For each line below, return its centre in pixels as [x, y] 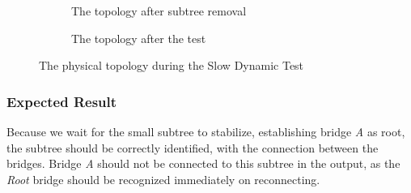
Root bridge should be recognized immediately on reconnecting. [163, 179]
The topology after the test [139, 38]
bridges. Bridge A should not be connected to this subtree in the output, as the [203, 163]
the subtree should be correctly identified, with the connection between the [193, 147]
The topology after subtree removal [159, 11]
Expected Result [62, 101]
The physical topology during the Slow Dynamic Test [172, 65]
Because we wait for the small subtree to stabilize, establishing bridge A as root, [206, 131]
